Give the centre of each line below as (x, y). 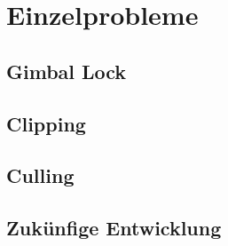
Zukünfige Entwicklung (114, 228)
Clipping (46, 123)
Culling (40, 175)
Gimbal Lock (67, 71)
